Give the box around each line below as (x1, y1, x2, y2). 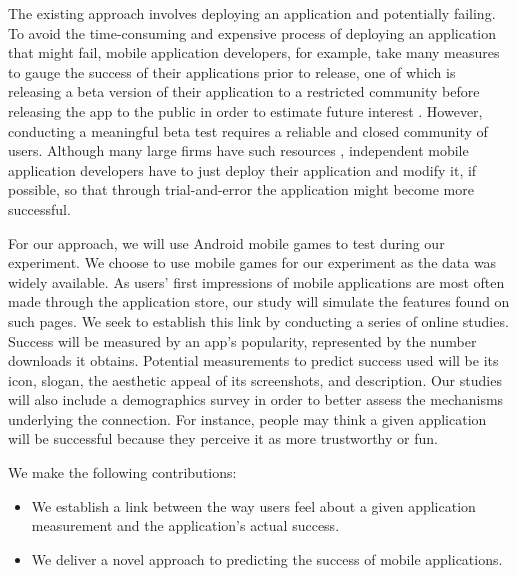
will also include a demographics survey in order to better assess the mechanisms (8, 389, 504, 410)
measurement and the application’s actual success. (31, 515, 340, 536)
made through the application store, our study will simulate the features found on (8, 291, 510, 312)
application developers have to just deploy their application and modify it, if (8, 159, 477, 180)
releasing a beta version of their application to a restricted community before (8, 81, 480, 102)
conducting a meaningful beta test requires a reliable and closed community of (8, 120, 488, 141)
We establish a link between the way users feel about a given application (31, 495, 476, 516)
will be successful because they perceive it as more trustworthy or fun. (8, 428, 438, 449)
